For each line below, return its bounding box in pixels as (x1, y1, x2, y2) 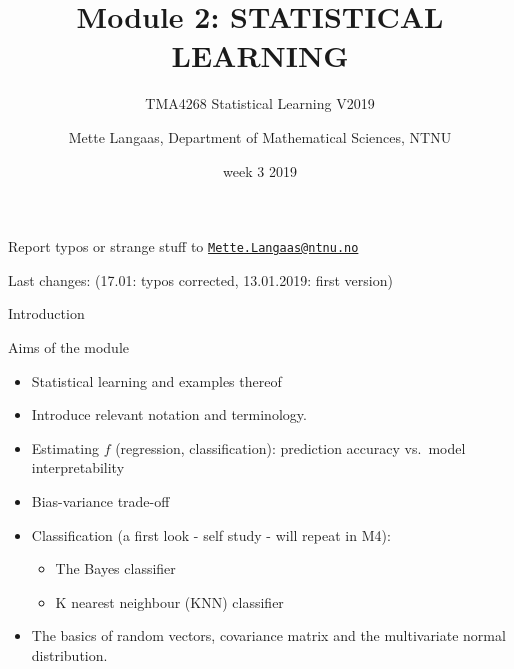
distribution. (31, 644, 108, 665)
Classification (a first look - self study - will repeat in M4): (31, 524, 391, 545)
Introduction (8, 303, 85, 324)
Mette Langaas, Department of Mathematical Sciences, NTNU (68, 126, 452, 147)
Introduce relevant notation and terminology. (31, 404, 307, 425)
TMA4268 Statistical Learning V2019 (145, 93, 375, 114)
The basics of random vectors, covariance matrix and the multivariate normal (31, 625, 506, 646)
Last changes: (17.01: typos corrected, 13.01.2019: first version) (8, 269, 393, 290)
